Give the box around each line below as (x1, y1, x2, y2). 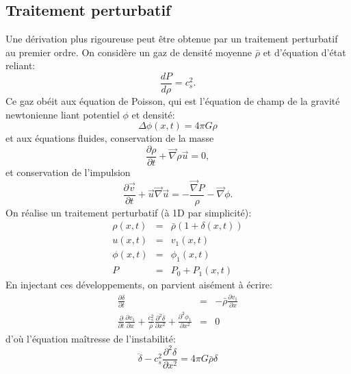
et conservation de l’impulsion (5, 164, 131, 179)
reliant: (5, 58, 36, 73)
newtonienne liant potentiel (5, 107, 120, 121)
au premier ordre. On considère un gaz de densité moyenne (5, 45, 252, 59)
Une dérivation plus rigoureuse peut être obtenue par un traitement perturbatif (5, 32, 338, 46)
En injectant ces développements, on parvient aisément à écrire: (5, 277, 272, 292)
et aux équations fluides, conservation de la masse (5, 131, 214, 145)
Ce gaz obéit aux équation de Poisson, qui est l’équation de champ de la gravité (5, 94, 340, 108)
